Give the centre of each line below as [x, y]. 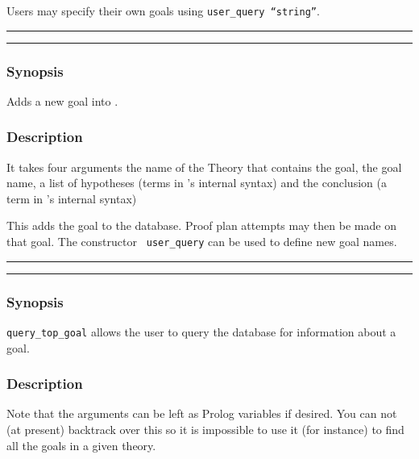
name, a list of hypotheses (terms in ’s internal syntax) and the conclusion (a [197, 183]
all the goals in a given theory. [81, 445]
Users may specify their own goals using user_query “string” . [163, 10]
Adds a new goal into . [62, 100]
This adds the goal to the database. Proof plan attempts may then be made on [201, 225]
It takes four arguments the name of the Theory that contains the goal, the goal [204, 167]
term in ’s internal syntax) [72, 198]
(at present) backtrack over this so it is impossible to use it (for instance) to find [205, 429]
